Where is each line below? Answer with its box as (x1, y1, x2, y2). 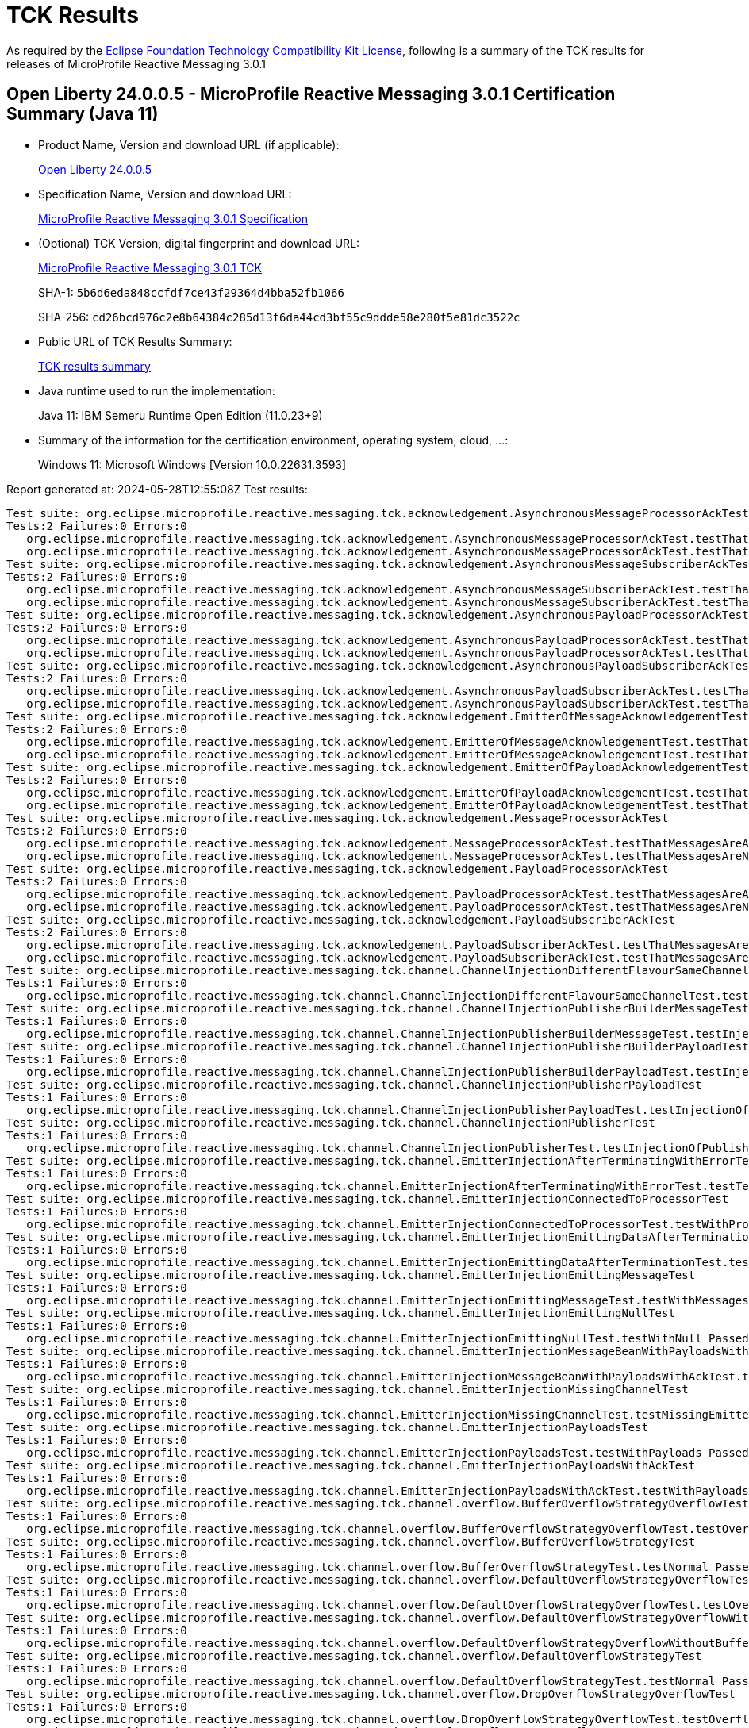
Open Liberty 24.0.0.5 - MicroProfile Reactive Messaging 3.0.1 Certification (6, 84, 616, 105)
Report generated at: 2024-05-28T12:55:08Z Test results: (6, 482, 308, 496)
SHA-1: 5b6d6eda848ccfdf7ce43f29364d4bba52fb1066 (38, 285, 344, 299)
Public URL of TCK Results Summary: (38, 334, 232, 348)
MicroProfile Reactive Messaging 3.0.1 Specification (38, 211, 309, 225)
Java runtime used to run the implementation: (38, 383, 275, 397)
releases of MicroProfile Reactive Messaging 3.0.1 (6, 56, 266, 71)
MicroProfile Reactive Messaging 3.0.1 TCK (38, 260, 262, 275)
